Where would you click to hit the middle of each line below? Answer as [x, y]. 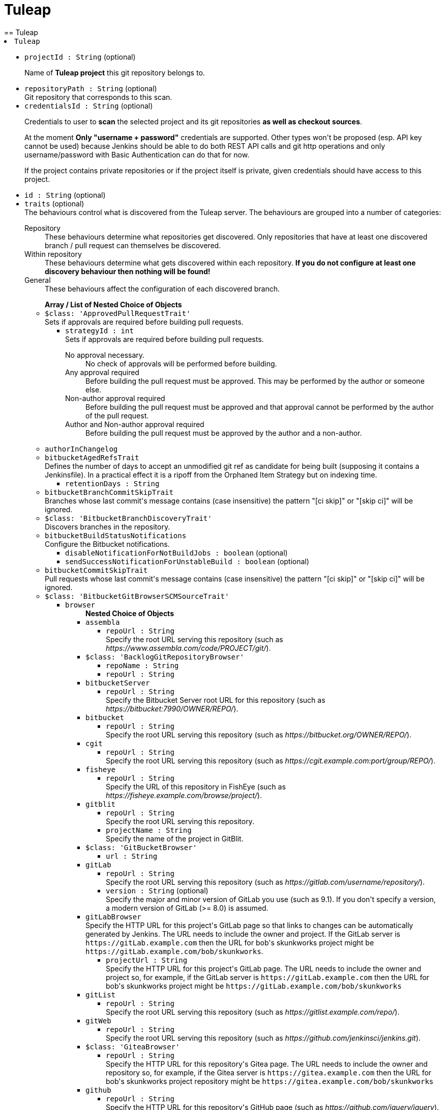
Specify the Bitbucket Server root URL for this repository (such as [216, 700]
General [38, 280]
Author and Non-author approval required [135, 424]
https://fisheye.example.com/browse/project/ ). [184, 795]
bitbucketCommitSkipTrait [96, 570]
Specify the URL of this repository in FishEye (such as [196, 786]
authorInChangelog [81, 449]
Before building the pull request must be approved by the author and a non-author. [224, 433]
